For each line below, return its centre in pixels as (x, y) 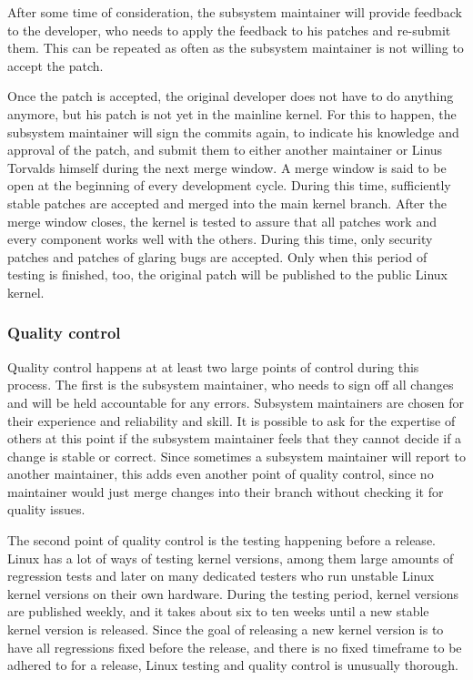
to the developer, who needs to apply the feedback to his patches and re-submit (229, 30)
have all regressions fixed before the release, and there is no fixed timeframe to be (235, 647)
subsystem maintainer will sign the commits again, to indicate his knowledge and (233, 132)
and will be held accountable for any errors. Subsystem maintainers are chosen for (236, 402)
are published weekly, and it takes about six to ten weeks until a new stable (218, 611)
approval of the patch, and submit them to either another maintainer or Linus (225, 150)
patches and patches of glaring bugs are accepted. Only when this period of (217, 256)
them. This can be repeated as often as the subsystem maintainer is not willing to (236, 48)
